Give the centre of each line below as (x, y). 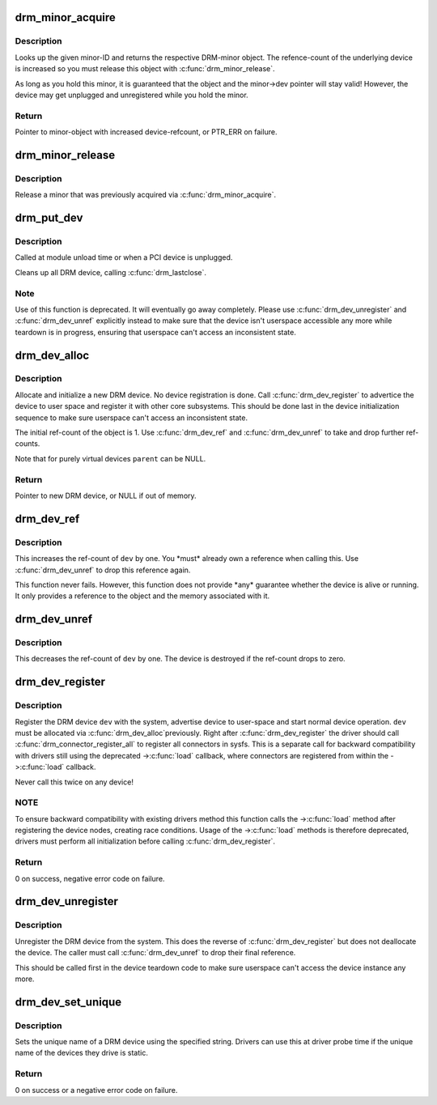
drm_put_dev (49, 218)
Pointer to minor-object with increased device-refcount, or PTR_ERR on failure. (146, 132)
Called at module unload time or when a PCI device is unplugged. (124, 257)
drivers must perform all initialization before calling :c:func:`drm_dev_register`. (145, 841)
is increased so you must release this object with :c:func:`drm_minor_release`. (145, 69)
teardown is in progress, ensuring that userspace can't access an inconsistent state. (156, 332)
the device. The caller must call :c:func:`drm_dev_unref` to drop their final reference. (155, 953)
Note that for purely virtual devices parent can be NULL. (110, 458)
